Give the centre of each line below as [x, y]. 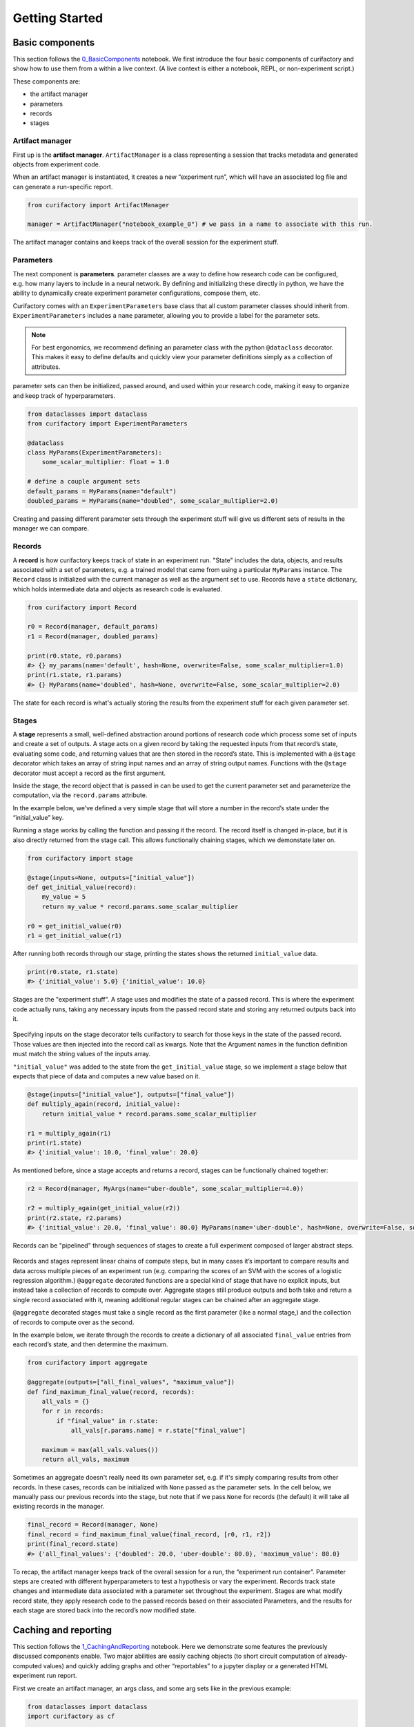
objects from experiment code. [57, 164]
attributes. [46, 367]
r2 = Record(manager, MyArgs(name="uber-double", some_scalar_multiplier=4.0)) [166, 1189]
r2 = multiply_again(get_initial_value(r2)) [104, 1208]
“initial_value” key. [38, 818]
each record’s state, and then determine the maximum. [90, 1344]
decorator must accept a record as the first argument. [89, 773]
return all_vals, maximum [86, 1460]
